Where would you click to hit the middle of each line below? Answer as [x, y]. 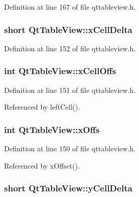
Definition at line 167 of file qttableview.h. [70, 7]
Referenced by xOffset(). [42, 165]
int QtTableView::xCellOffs [60, 71]
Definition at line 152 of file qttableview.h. [70, 48]
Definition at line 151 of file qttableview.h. [70, 90]
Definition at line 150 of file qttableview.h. [70, 149]
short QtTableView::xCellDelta [68, 29]
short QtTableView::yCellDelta [68, 188]
